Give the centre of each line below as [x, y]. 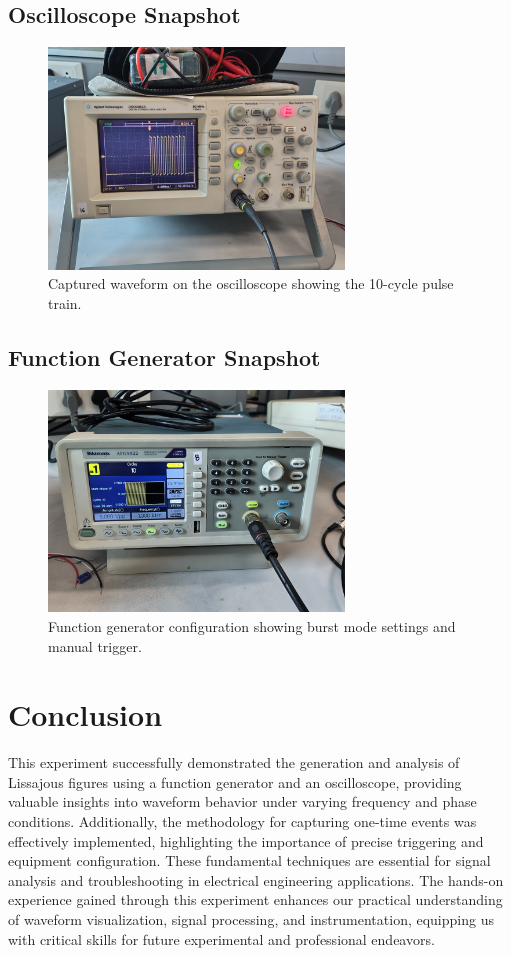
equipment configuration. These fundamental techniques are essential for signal [249, 860]
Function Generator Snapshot [164, 356]
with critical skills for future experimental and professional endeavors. [221, 938]
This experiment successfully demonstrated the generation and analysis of [234, 762]
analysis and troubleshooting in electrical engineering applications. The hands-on [256, 879]
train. [65, 302]
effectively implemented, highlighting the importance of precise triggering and [246, 840]
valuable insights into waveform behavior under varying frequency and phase [242, 801]
